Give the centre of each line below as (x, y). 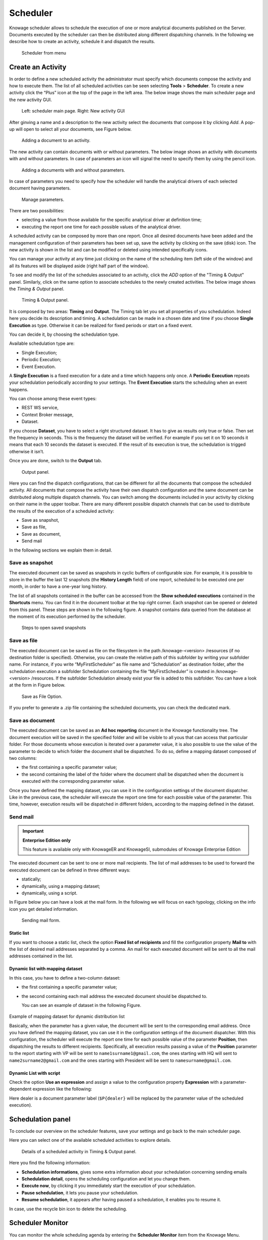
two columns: (23, 758)
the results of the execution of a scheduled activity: (62, 511)
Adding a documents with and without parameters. (73, 170)
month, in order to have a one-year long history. (58, 587)
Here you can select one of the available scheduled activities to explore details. (90, 1140)
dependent (20, 1089)
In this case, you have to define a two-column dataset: (65, 978)
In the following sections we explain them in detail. (61, 550)
